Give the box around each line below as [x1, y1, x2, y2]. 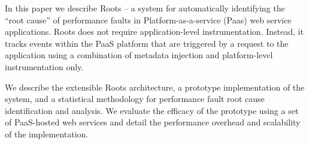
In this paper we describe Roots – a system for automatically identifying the [5, 2, 285, 14]
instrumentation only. [5, 60, 84, 73]
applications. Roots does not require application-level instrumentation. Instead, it [5, 25, 304, 38]
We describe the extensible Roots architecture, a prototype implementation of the [5, 80, 305, 93]
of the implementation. [5, 127, 89, 140]
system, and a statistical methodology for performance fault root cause [5, 92, 265, 105]
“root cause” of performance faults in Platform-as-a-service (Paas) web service [5, 13, 292, 26]
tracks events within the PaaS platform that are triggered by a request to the [5, 37, 289, 49]
